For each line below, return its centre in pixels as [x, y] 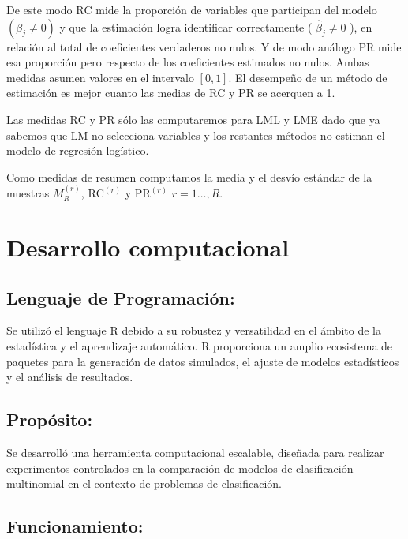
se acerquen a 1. [296, 93]
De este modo [39, 9]
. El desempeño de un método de [308, 77]
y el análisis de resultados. [70, 377]
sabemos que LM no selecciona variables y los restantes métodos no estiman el [196, 135]
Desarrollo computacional [148, 247]
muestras [28, 193]
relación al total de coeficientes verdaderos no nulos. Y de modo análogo [181, 46]
